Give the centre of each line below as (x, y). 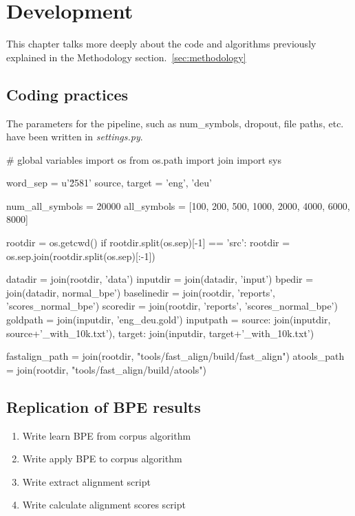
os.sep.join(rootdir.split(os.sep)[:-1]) (81, 256)
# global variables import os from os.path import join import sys (144, 159)
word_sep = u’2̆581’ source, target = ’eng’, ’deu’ (109, 183)
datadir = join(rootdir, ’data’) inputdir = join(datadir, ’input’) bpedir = (160, 279)
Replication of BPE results (104, 406)
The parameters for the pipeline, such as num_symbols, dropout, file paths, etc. (175, 123)
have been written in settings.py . (75, 137)
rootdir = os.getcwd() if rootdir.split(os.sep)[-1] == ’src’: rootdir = (148, 243)
